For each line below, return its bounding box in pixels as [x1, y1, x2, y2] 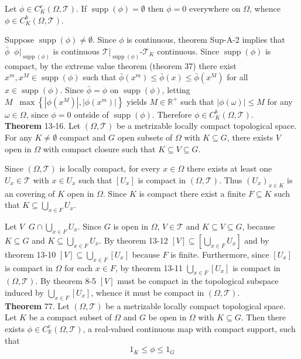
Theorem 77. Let [5, 299, 70, 312]
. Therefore [152, 108, 192, 120]
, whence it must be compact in [91, 286, 204, 298]
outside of [74, 108, 109, 120]
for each [64, 261, 93, 273]
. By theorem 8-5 [35, 275, 97, 287]
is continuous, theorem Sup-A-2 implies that [126, 33, 285, 46]
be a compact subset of [29, 311, 112, 323]
